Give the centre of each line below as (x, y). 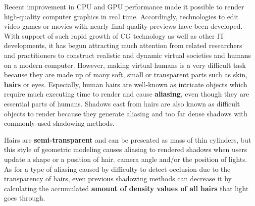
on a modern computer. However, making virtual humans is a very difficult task (125, 65)
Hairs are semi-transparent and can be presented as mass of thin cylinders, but (128, 139)
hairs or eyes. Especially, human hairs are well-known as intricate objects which (126, 84)
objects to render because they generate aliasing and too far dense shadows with (126, 113)
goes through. (25, 198)
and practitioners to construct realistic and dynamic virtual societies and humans (127, 55)
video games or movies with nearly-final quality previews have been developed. (123, 26)
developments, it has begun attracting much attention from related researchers (123, 45)
